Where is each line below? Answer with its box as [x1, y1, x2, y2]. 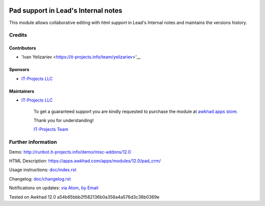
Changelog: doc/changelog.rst [9, 176, 71, 181]
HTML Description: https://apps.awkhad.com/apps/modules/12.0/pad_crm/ [9, 157, 161, 164]
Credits [9, 32, 27, 39]
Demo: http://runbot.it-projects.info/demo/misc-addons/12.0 [9, 149, 131, 154]
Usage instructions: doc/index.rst [9, 167, 77, 173]
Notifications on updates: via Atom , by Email [9, 185, 99, 191]
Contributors [9, 45, 36, 51]
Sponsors [9, 67, 29, 73]
